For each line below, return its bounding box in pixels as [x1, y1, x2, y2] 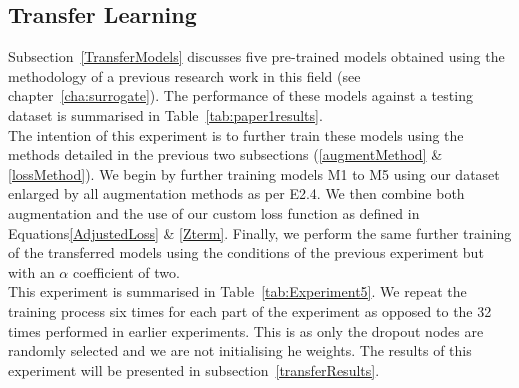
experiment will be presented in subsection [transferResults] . [8, 359, 380, 380]
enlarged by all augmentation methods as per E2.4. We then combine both [8, 183, 465, 204]
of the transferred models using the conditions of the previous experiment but [8, 242, 484, 263]
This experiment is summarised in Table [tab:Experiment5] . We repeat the [8, 281, 467, 302]
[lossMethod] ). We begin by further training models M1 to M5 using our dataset [8, 163, 500, 184]
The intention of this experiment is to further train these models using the [8, 124, 464, 145]
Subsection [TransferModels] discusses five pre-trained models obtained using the [8, 46, 505, 67]
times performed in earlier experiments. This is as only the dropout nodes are [8, 320, 484, 341]
